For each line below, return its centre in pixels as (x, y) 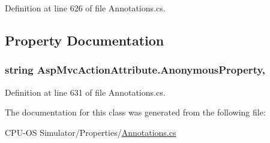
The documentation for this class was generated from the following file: (135, 112)
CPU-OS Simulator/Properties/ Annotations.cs (91, 132)
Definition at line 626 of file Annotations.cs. (85, 8)
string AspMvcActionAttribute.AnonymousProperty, (135, 70)
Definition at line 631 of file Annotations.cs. (85, 92)
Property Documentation (85, 40)
